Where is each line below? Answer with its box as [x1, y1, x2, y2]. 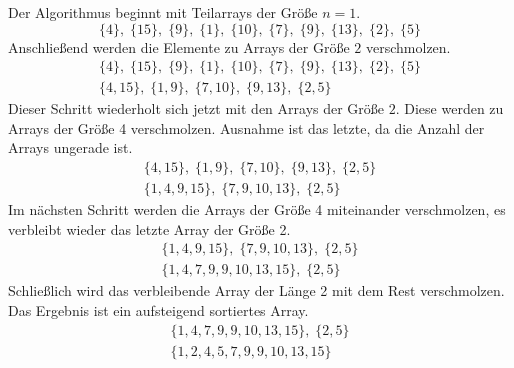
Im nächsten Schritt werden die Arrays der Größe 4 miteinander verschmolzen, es [8, 199, 506, 220]
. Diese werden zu [395, 98, 504, 119]
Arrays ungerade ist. [8, 137, 133, 158]
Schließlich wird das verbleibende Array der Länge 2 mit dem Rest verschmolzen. [8, 280, 505, 301]
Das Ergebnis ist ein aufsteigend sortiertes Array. [8, 299, 309, 320]
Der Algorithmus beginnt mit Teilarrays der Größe [8, 2, 318, 22]
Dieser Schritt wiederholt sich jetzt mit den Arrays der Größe [8, 98, 385, 119]
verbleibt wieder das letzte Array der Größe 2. [8, 218, 291, 239]
